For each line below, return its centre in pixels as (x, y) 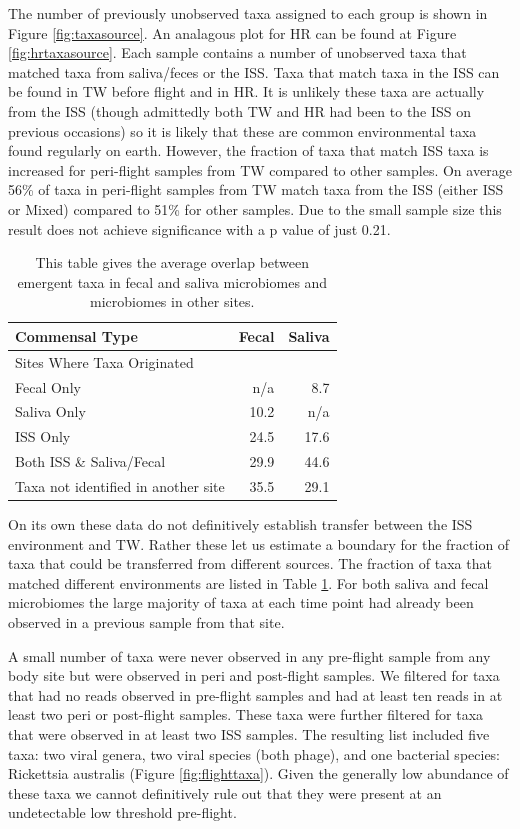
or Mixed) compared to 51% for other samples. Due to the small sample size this (255, 208)
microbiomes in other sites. (172, 301)
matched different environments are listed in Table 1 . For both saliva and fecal (248, 582)
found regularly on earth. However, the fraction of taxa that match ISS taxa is (248, 150)
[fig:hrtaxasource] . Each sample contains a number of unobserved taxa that (237, 52)
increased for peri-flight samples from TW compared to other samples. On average (260, 169)
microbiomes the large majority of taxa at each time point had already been (241, 602)
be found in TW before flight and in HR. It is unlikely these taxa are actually (246, 91)
